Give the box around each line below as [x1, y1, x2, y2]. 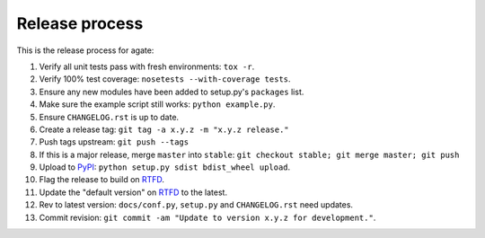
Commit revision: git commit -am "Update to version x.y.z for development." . [39, 212, 376, 223]
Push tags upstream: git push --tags [39, 137, 189, 147]
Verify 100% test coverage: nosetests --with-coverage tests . [39, 74, 291, 84]
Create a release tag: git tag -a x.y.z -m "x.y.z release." [39, 124, 289, 135]
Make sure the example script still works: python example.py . [39, 99, 276, 110]
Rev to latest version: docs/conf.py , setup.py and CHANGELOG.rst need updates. [39, 199, 354, 210]
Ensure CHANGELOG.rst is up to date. [39, 111, 180, 122]
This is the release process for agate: [16, 45, 154, 56]
